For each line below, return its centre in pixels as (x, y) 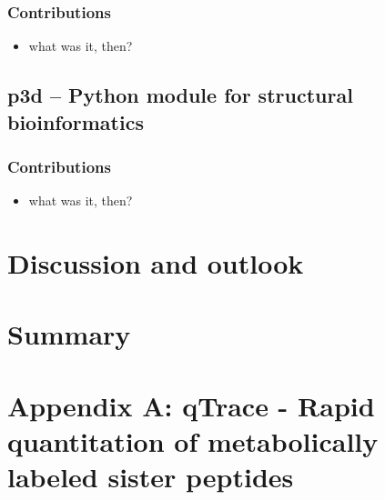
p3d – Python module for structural (180, 95)
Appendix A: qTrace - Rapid (191, 405)
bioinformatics (76, 121)
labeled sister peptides (151, 477)
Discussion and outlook (156, 262)
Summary (69, 334)
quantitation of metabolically (193, 440)
